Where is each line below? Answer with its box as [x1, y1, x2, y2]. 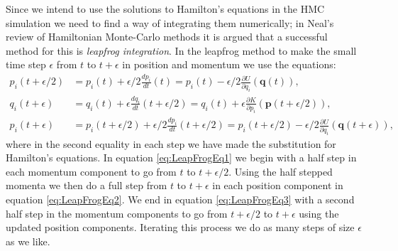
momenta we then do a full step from [6, 178, 167, 193]
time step [6, 57, 46, 72]
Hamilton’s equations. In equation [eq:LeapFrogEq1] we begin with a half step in [6, 150, 357, 165]
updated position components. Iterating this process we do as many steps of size [6, 220, 355, 235]
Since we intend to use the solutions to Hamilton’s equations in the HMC [6, 1, 325, 16]
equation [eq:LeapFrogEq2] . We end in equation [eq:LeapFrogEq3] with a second [6, 192, 355, 207]
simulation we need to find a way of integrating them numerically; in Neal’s [6, 15, 334, 30]
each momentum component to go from [6, 164, 177, 178]
